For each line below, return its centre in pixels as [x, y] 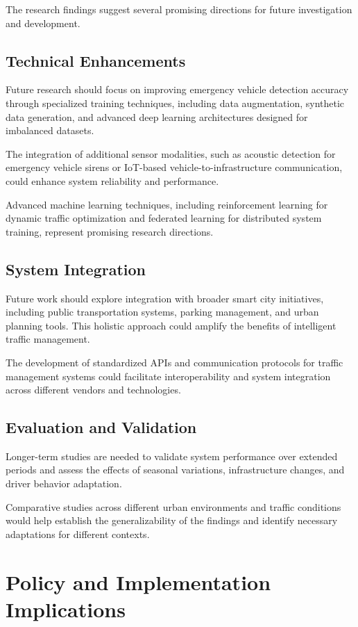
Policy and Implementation [138, 581]
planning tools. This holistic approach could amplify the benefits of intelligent [171, 325]
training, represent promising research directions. [110, 231]
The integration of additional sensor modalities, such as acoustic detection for [171, 153]
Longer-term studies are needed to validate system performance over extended [172, 456]
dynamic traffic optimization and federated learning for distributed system [164, 218]
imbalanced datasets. [50, 130]
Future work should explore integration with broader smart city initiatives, [165, 298]
